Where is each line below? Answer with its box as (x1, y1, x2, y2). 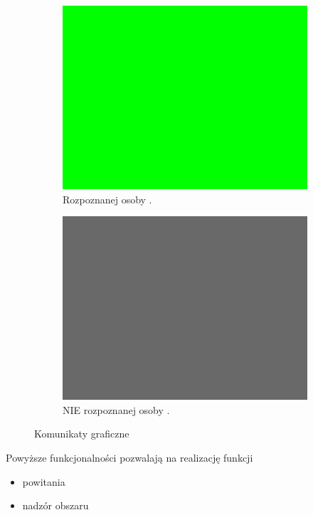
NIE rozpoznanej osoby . (63, 402, 170, 417)
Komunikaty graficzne (34, 426, 129, 441)
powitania (22, 474, 65, 489)
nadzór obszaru (22, 498, 89, 513)
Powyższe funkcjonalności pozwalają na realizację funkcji (6, 450, 253, 464)
